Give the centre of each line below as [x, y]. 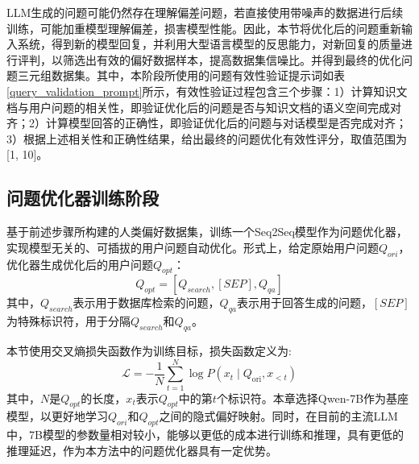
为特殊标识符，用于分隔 [68, 321]
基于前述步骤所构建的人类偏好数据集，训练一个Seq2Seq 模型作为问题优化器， [207, 232]
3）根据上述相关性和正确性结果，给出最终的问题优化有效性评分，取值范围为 [207, 138]
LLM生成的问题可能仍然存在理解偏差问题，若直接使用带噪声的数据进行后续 [205, 12]
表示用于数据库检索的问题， [146, 302]
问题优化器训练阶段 [83, 198]
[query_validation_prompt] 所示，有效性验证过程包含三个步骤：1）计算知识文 [207, 91]
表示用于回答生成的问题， [304, 302]
